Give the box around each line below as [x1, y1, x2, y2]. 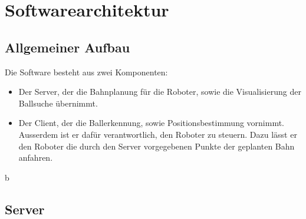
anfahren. [18, 151, 53, 164]
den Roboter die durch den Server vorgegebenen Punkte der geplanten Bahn [18, 140, 295, 152]
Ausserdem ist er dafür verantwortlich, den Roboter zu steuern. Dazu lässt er [18, 128, 297, 140]
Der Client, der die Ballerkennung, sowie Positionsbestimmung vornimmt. [18, 117, 285, 129]
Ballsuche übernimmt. [18, 97, 98, 109]
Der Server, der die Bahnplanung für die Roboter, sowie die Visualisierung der [18, 85, 301, 98]
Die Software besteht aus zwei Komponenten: [5, 65, 168, 78]
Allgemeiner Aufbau [5, 38, 130, 56]
